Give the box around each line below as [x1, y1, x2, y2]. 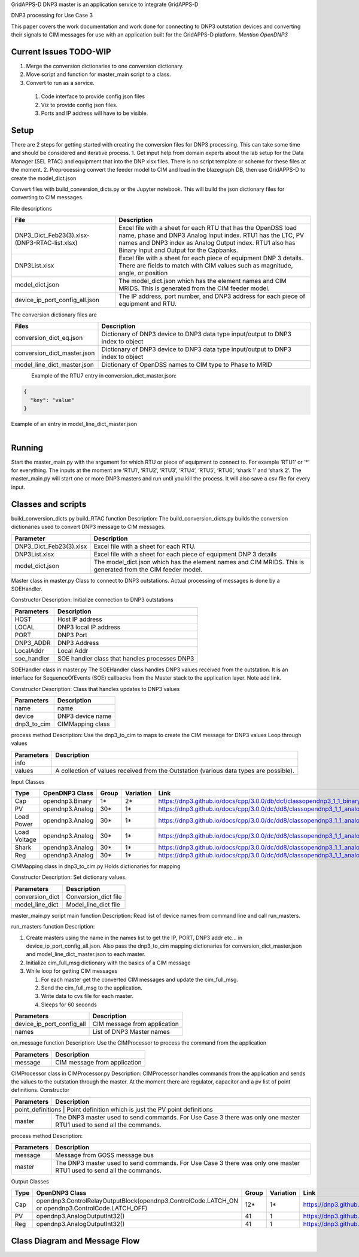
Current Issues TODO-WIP [11, 47, 111, 57]
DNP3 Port [57, 631, 88, 639]
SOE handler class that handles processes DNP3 [57, 654, 194, 662]
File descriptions [11, 205, 52, 212]
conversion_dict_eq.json [14, 334, 83, 342]
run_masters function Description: [11, 923, 95, 930]
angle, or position [118, 269, 168, 278]
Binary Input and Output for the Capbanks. [118, 246, 239, 254]
